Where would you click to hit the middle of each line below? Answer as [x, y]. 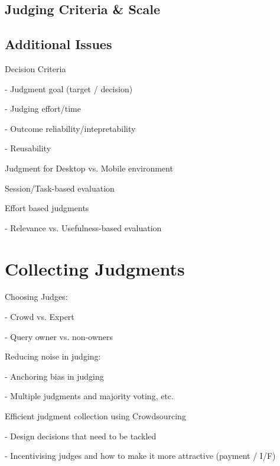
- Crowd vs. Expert [40, 317]
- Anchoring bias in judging [54, 376]
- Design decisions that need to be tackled [81, 436]
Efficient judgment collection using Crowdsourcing [95, 416]
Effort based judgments [47, 208]
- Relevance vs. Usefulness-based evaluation [83, 227]
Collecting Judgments [95, 268]
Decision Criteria [35, 68]
